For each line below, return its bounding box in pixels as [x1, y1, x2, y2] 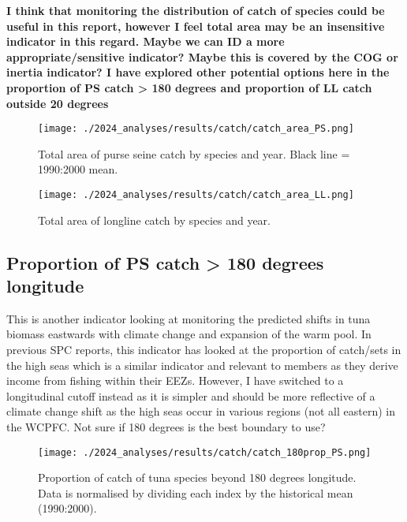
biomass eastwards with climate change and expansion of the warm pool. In [6, 326, 372, 342]
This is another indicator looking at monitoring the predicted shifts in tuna [6, 310, 371, 326]
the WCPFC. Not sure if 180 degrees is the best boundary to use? [6, 419, 326, 434]
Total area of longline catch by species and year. [38, 211, 271, 228]
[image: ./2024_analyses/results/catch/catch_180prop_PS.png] [38, 446, 372, 458]
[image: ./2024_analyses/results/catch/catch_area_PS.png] [38, 123, 354, 135]
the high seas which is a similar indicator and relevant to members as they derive [6, 356, 398, 373]
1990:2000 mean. [38, 161, 118, 177]
